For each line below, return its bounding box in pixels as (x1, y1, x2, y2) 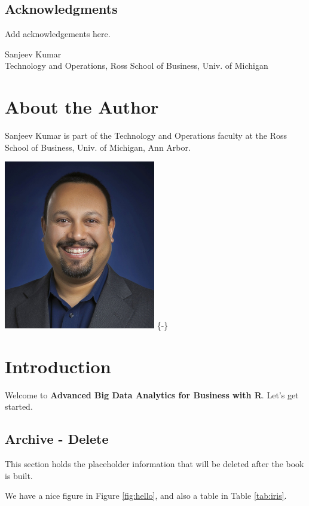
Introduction (5, 353, 111, 378)
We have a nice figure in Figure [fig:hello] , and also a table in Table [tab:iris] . (5, 489, 287, 502)
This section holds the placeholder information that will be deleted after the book (5, 457, 304, 470)
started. (5, 400, 33, 413)
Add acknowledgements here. (5, 28, 111, 40)
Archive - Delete (5, 429, 109, 448)
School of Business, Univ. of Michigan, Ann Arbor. (5, 141, 191, 153)
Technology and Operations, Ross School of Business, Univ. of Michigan (5, 59, 268, 72)
